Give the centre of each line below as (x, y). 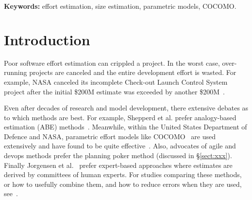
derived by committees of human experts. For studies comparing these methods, (123, 174)
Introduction (47, 39)
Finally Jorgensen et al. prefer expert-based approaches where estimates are (118, 165)
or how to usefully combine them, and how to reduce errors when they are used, (123, 184)
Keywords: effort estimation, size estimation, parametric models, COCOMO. (120, 6)
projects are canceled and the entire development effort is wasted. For (133, 72)
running (16, 72)
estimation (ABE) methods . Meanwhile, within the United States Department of (126, 127)
